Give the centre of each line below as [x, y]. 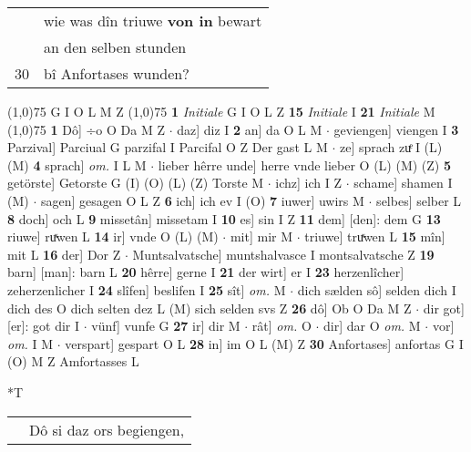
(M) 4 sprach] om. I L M [77, 164]
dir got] [444, 308]
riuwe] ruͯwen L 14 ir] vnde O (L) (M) [113, 236]
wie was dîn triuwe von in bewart [153, 21]
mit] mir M [261, 236]
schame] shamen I [403, 183]
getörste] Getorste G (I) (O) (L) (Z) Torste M [136, 183]
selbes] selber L [419, 200]
